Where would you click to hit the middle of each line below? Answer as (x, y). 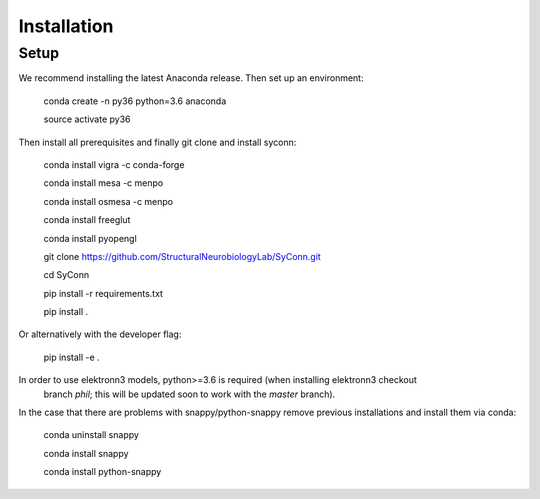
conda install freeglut (87, 220)
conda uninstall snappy (91, 435)
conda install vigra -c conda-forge (114, 164)
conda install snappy (86, 453)
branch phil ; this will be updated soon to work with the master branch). (189, 394)
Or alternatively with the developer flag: (100, 334)
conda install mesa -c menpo (103, 183)
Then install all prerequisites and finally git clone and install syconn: (157, 142)
